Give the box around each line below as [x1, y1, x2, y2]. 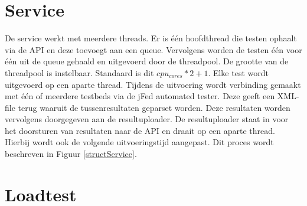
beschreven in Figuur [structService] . [5, 148, 137, 160]
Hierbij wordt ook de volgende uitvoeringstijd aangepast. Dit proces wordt [5, 136, 274, 148]
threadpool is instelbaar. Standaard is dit [5, 66, 154, 79]
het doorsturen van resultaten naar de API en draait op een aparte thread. [5, 124, 275, 136]
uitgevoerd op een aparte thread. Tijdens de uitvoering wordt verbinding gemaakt [5, 78, 301, 90]
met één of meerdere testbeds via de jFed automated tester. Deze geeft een [5, 90, 275, 102]
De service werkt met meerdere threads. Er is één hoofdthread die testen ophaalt [5, 32, 297, 44]
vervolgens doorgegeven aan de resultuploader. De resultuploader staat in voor [5, 113, 289, 125]
